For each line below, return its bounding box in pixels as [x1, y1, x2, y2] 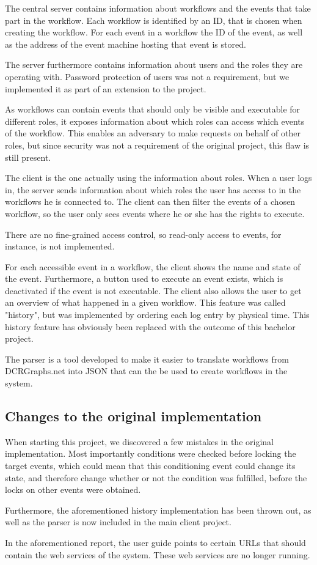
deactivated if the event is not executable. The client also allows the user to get [5, 284, 302, 297]
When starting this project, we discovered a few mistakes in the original [5, 435, 274, 448]
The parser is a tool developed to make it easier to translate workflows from [5, 352, 289, 365]
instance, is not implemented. [5, 240, 115, 253]
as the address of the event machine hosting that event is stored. [5, 37, 246, 50]
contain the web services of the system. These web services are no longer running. [5, 548, 310, 561]
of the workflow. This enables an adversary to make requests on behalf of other [5, 127, 301, 139]
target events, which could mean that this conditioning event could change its [5, 459, 296, 472]
